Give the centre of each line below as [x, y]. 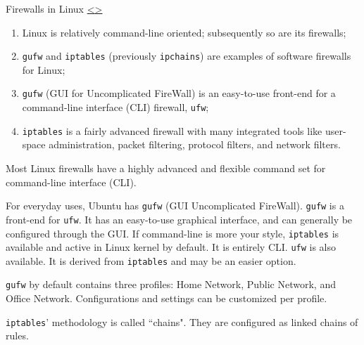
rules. [17, 336]
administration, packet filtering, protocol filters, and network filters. [195, 144]
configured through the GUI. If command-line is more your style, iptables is [172, 233]
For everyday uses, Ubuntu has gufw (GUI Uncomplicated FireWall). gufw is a [175, 206]
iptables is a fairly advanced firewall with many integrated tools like [172, 130]
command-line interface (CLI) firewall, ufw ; [115, 107]
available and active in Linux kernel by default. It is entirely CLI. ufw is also [171, 247]
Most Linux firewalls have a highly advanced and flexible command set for [166, 168]
